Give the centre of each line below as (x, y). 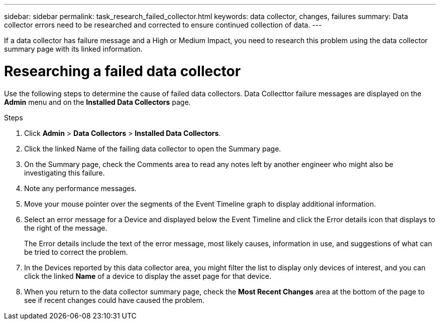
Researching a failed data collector (123, 71)
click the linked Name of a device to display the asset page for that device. (148, 276)
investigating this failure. (65, 173)
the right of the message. (66, 228)
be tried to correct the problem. (76, 252)
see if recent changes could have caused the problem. (114, 300)
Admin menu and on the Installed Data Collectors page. (97, 102)
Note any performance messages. (80, 188)
